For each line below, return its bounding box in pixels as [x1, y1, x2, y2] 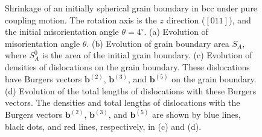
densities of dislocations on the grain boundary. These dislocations [5, 60, 250, 73]
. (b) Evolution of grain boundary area [86, 37, 229, 49]
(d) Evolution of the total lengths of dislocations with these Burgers [5, 84, 257, 97]
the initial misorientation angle [5, 25, 119, 38]
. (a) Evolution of [144, 25, 208, 38]
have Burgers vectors [5, 73, 82, 85]
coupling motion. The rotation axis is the [5, 13, 157, 26]
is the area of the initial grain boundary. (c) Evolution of [42, 49, 252, 61]
